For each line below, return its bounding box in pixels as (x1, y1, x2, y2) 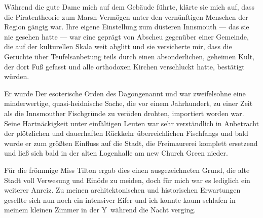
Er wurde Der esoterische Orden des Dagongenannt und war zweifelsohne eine (4, 88, 246, 98)
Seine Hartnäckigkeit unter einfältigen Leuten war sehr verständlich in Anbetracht (4, 118, 259, 128)
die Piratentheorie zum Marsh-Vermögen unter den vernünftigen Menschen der (4, 11, 248, 22)
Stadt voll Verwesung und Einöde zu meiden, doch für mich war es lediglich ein (4, 174, 250, 185)
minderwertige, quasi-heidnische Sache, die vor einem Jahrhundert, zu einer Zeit (4, 98, 253, 108)
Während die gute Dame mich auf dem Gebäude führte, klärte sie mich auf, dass (4, 2, 255, 12)
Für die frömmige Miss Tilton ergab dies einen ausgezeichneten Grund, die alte (4, 164, 250, 175)
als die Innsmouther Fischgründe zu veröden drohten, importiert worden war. (4, 107, 244, 118)
